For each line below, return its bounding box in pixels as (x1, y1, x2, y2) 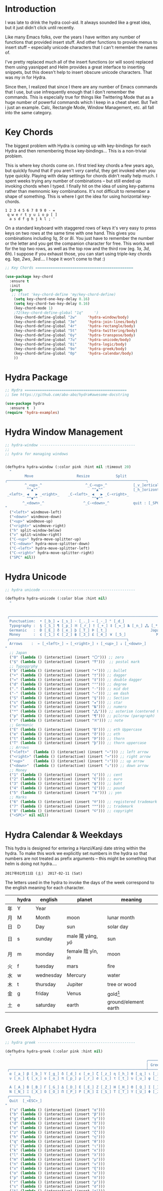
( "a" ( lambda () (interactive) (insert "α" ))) (9, 1107, 105, 1112)
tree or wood (107, 981, 137, 988)
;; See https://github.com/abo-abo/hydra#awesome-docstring (5, 392, 130, 397)
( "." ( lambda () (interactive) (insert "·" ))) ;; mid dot (9, 686, 130, 691)
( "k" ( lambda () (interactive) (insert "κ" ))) (9, 1148, 105, 1153)
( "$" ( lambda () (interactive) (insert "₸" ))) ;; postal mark (9, 659, 140, 664)
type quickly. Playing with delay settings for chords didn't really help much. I (5, 172, 158, 178)
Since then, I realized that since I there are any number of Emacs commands (5, 84, 158, 89)
